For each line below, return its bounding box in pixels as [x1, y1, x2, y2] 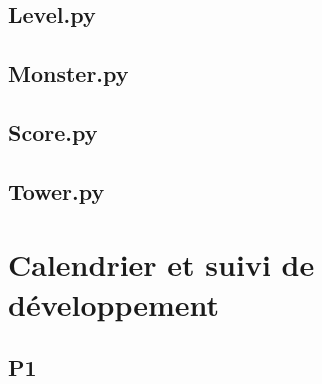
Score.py [8, 116, 98, 147]
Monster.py [8, 58, 129, 89]
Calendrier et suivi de [8, 244, 315, 285]
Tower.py [8, 175, 105, 206]
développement [8, 283, 220, 324]
